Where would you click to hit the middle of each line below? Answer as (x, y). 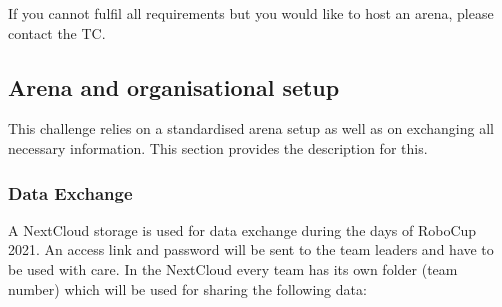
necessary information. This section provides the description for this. (218, 147)
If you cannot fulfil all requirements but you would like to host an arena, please (251, 13)
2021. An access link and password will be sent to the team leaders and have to (251, 249)
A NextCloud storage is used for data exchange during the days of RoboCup (242, 229)
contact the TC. (57, 32)
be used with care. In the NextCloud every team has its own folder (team (233, 268)
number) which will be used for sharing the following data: (187, 288)
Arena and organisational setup (174, 86)
